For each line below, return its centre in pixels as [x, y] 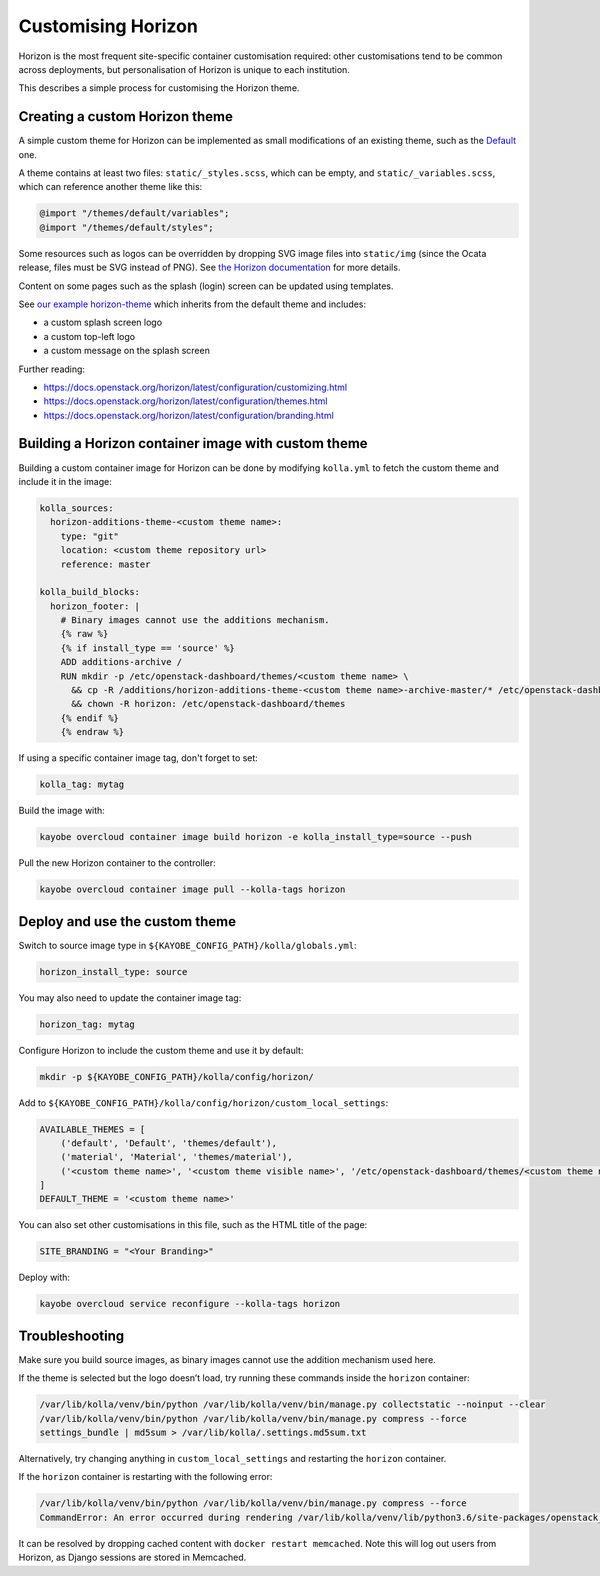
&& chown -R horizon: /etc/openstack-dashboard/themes [208, 704]
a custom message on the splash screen [126, 351]
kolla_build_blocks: [89, 592]
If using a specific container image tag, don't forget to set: [138, 758]
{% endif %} [90, 718]
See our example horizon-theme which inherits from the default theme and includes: [192, 304]
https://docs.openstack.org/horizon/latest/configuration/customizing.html [195, 387]
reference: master [105, 564]
